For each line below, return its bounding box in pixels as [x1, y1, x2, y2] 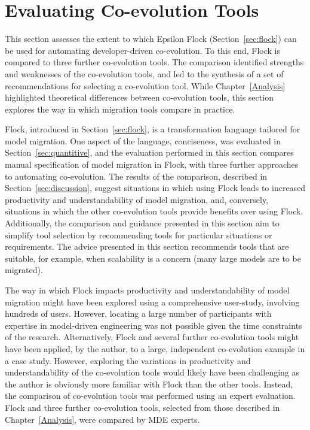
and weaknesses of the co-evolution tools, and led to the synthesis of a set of [5, 67, 284, 80]
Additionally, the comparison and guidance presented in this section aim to [5, 217, 280, 229]
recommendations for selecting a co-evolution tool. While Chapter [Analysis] [5, 79, 286, 92]
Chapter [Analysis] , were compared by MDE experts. [5, 413, 200, 425]
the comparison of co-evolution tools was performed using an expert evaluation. [5, 389, 296, 402]
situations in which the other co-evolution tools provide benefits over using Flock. [5, 205, 303, 217]
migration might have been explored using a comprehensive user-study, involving [5, 295, 300, 308]
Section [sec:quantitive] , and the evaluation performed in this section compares [5, 146, 294, 159]
